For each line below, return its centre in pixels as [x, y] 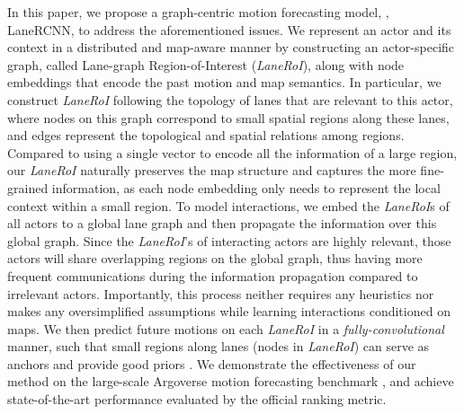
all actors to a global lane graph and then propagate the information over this [222, 223]
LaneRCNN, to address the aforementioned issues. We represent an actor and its [229, 29]
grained [28, 187]
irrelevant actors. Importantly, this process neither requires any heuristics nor [221, 293]
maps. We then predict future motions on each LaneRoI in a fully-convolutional [226, 328]
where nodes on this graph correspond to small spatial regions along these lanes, [228, 117]
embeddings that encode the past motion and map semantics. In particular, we [224, 82]
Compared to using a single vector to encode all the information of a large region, [232, 152]
